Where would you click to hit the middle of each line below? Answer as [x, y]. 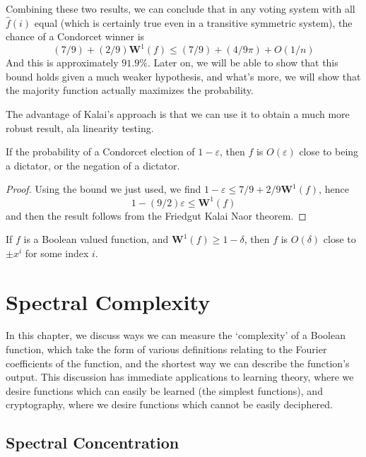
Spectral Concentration [93, 443]
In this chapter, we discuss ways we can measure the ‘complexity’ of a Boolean [176, 335]
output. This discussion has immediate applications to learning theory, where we [180, 377]
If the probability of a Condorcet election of [100, 152]
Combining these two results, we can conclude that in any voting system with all [181, 8]
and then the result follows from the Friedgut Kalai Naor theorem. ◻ [156, 215]
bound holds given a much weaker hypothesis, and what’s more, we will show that [183, 76]
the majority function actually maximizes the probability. [130, 90]
